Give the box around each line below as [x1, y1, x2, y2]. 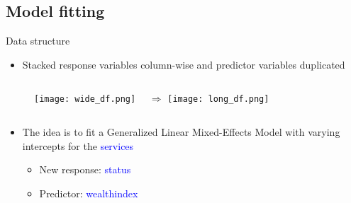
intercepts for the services [22, 138, 134, 153]
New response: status [39, 162, 131, 177]
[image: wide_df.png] [34, 94, 136, 105]
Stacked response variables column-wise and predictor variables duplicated [22, 57, 345, 71]
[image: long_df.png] [167, 94, 269, 105]
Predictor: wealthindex [39, 185, 138, 200]
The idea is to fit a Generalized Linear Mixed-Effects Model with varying [22, 124, 340, 139]
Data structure [6, 33, 70, 48]
